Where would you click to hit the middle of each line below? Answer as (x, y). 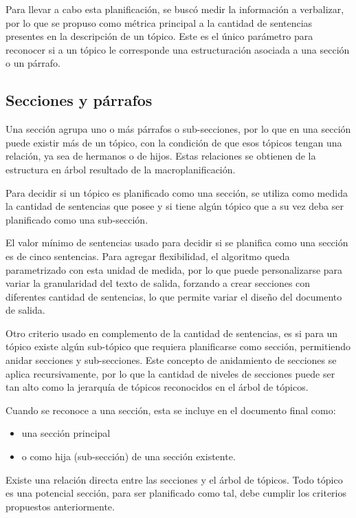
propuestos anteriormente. (60, 506)
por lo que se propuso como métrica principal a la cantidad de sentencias (159, 22)
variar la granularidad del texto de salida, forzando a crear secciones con (158, 283)
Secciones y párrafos (79, 100)
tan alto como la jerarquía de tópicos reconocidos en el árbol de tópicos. (157, 387)
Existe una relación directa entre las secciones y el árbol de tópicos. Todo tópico (174, 479)
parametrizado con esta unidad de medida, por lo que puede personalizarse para (174, 269)
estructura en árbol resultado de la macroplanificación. (121, 169)
